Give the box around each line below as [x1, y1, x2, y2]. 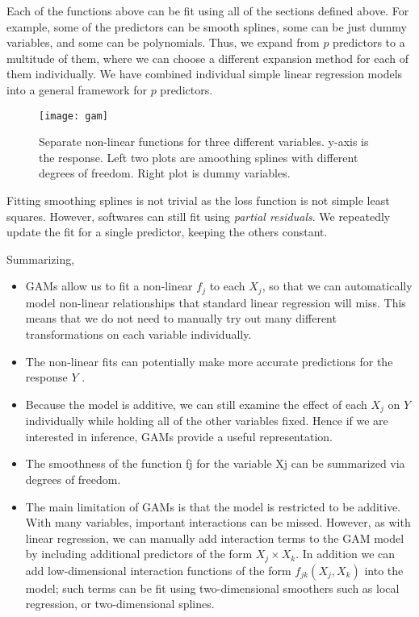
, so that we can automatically [262, 277, 413, 294]
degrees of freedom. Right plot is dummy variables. [39, 165, 291, 181]
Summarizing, [6, 250, 75, 267]
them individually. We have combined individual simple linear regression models [6, 65, 403, 82]
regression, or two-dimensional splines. [25, 595, 215, 612]
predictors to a [333, 34, 405, 51]
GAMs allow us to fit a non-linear [25, 277, 193, 294]
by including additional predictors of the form [25, 545, 253, 562]
